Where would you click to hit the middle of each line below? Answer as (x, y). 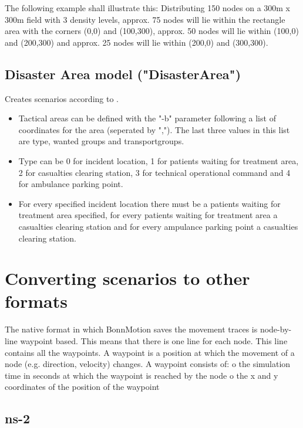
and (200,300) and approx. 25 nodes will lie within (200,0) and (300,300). (137, 42)
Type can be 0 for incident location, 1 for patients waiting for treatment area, (159, 160)
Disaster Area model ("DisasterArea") (123, 74)
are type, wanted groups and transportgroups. (101, 141)
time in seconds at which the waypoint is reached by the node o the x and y (142, 375)
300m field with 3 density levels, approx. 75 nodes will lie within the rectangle (145, 19)
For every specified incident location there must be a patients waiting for (149, 203)
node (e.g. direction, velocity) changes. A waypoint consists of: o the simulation (148, 364)
